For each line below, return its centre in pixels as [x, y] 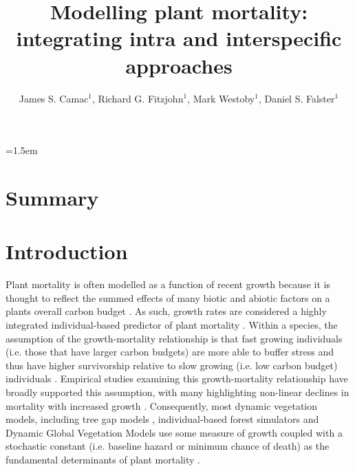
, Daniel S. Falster [297, 98]
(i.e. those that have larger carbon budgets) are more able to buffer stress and [170, 352]
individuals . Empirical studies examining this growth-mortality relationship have [177, 379]
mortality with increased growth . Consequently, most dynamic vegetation [162, 405]
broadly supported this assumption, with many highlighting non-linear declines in [177, 392]
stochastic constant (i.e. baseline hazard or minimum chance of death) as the [168, 446]
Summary [52, 197]
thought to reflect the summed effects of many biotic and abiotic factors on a [168, 297]
